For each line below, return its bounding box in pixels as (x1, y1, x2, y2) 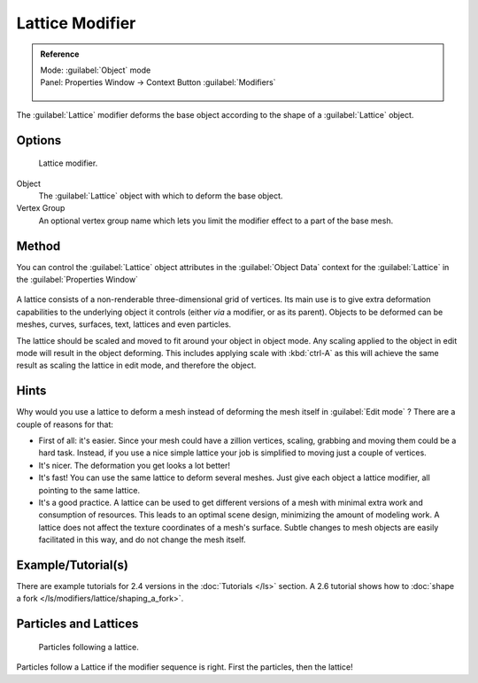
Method (16, 238, 61, 253)
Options (16, 133, 62, 148)
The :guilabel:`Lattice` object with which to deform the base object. (38, 190, 283, 201)
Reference (40, 49, 80, 59)
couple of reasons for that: (16, 419, 114, 430)
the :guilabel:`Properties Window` (16, 274, 139, 284)
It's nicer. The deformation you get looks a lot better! (38, 460, 230, 470)
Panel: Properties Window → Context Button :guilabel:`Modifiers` (40, 77, 276, 88)
